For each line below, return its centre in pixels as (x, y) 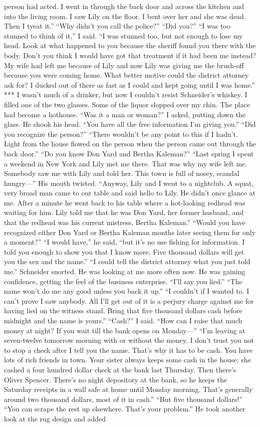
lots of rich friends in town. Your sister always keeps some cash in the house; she (127, 360)
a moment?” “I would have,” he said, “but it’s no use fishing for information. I (124, 242)
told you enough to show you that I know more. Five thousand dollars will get (124, 251)
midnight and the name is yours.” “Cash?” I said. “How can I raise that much (123, 320)
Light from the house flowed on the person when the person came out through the (130, 144)
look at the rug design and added (55, 418)
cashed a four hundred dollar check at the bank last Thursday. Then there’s (120, 369)
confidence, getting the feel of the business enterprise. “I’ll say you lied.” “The (123, 281)
